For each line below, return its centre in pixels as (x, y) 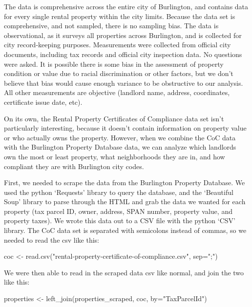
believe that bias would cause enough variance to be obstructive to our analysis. (124, 83)
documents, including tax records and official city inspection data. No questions (123, 54)
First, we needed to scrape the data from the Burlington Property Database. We (125, 182)
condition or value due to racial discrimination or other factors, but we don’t (119, 73)
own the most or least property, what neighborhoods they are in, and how (115, 156)
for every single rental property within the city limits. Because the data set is (120, 16)
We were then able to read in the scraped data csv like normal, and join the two (124, 272)
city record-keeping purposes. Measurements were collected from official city (117, 45)
